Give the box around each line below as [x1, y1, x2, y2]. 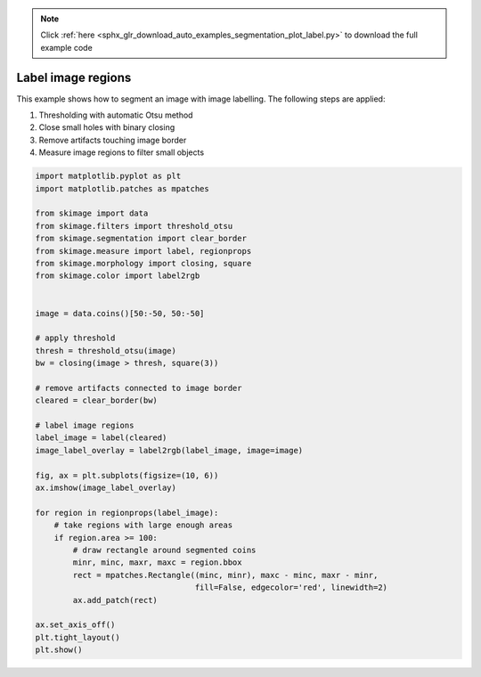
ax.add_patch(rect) [72, 595, 158, 605]
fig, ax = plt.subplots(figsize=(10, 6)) [35, 470, 219, 480]
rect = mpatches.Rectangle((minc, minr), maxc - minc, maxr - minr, [72, 570, 379, 580]
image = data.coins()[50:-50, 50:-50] [35, 308, 205, 318]
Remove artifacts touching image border [38, 135, 187, 145]
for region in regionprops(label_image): [35, 508, 219, 518]
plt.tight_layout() [35, 632, 120, 642]
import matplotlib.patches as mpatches [35, 184, 209, 193]
